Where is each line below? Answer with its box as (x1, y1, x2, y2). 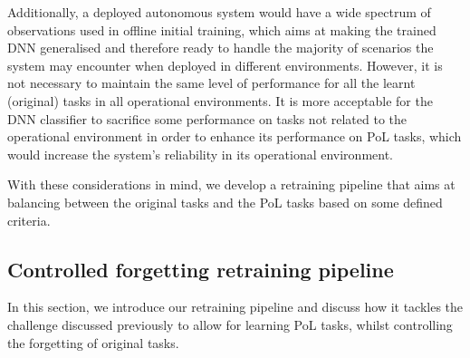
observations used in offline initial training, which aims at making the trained (7, 20, 436, 39)
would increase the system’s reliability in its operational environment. (7, 144, 393, 163)
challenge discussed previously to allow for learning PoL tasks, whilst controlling (7, 314, 453, 334)
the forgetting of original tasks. (7, 333, 179, 352)
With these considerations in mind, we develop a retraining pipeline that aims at (7, 175, 456, 194)
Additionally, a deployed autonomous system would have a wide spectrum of (7, 3, 431, 21)
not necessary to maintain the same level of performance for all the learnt (7, 73, 416, 92)
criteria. (7, 210, 51, 229)
